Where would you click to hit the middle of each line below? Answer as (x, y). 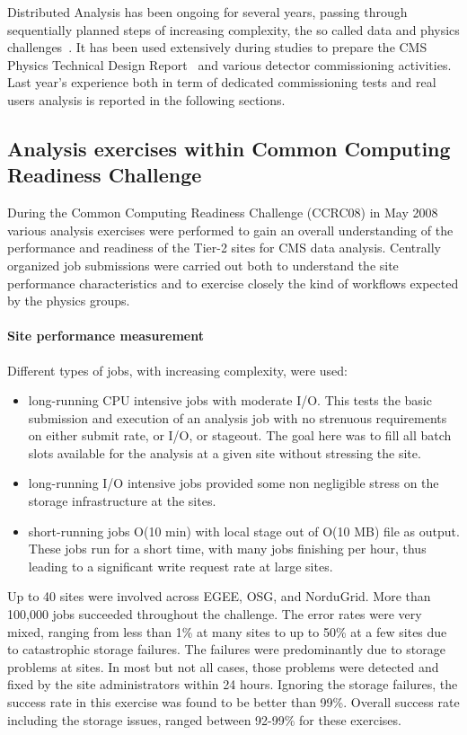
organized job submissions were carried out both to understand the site (203, 265)
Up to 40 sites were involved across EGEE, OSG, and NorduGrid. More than (219, 596)
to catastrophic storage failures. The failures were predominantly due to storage (226, 649)
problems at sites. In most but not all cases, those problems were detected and (223, 666)
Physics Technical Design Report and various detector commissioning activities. (229, 64)
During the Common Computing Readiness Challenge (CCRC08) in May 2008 (223, 213)
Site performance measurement (106, 336)
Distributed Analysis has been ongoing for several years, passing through (207, 12)
